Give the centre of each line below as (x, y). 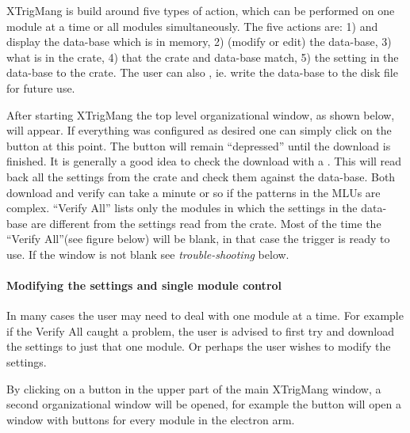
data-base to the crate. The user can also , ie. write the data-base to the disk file (202, 72)
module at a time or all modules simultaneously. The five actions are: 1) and (192, 26)
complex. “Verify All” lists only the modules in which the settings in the (182, 208)
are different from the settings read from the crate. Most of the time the (206, 223)
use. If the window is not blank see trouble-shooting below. (148, 254)
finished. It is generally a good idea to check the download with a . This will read (204, 161)
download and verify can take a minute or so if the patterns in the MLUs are (194, 192)
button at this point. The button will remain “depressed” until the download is (199, 145)
